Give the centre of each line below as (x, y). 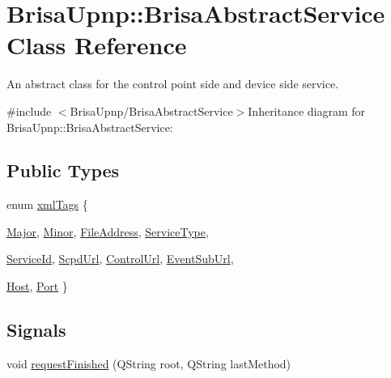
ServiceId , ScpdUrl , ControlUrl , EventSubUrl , (120, 259)
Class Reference (97, 45)
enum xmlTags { (47, 204)
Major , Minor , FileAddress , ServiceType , (108, 231)
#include (29, 110)
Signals (36, 330)
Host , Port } (37, 286)
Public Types (63, 170)
